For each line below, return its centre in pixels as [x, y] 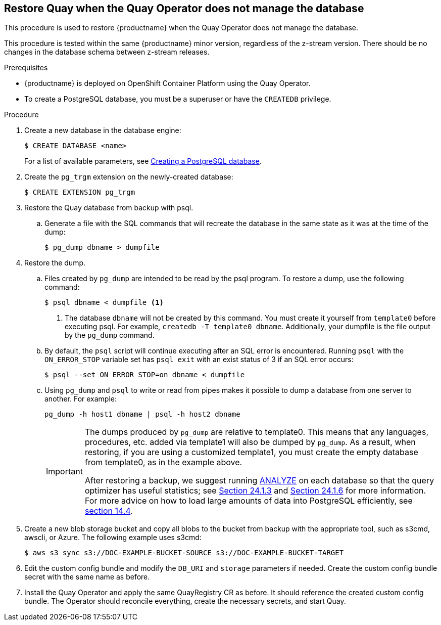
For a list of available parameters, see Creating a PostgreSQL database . [143, 161]
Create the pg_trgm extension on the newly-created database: [129, 177]
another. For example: [81, 399]
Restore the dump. [55, 263]
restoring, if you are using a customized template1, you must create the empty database [251, 452]
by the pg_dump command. [110, 335]
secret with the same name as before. [87, 577]
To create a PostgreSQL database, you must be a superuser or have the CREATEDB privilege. [178, 99]
